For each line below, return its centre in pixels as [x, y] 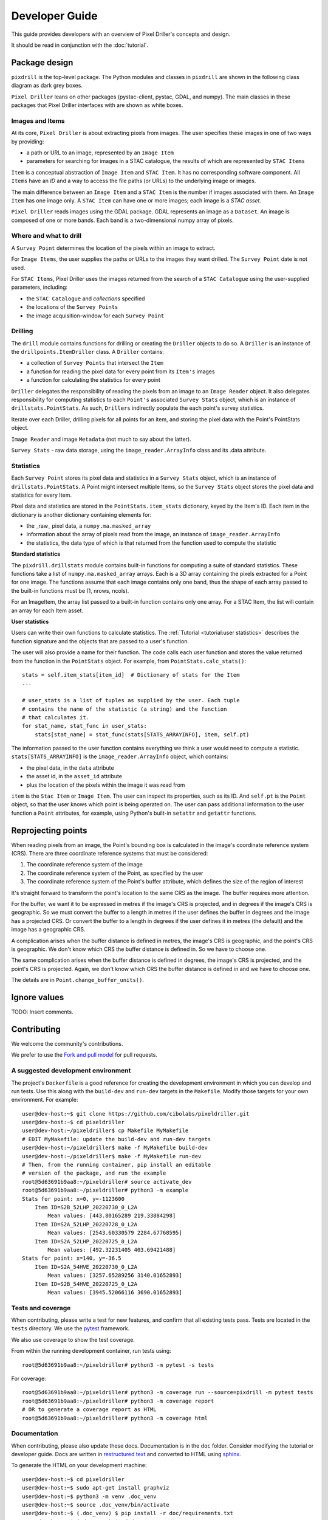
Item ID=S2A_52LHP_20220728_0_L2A [86, 1224]
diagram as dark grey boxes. [47, 86]
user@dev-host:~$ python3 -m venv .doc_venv [90, 1496]
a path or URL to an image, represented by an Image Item [100, 153]
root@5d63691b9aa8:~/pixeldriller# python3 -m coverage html [115, 1418]
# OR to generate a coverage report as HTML [90, 1410]
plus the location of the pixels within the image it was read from [106, 785]
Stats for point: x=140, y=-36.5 [72, 1258]
